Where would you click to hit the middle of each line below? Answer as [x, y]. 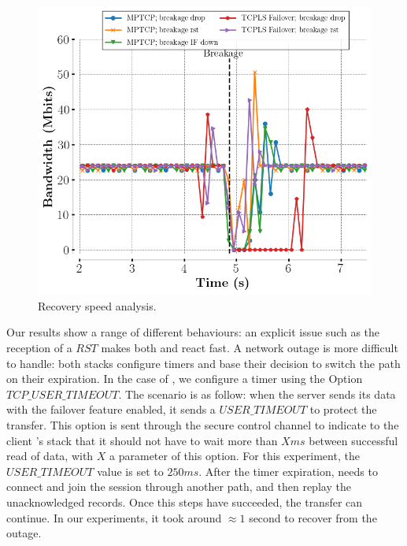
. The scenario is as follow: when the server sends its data [257, 394]
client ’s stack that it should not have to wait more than [142, 440]
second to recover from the [313, 517]
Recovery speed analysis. [97, 305]
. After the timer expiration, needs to [288, 471]
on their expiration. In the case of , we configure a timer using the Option [185, 379]
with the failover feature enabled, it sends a [111, 409]
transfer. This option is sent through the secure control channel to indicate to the [203, 425]
